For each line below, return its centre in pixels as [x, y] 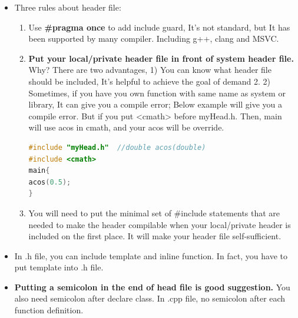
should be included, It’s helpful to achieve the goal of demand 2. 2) [150, 81]
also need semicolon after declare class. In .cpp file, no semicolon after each [150, 298]
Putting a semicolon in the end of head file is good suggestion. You [152, 287]
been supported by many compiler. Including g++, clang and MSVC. [154, 39]
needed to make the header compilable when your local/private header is [160, 224]
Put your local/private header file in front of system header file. [161, 58]
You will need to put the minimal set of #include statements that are [154, 212]
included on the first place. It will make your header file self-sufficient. [155, 236]
